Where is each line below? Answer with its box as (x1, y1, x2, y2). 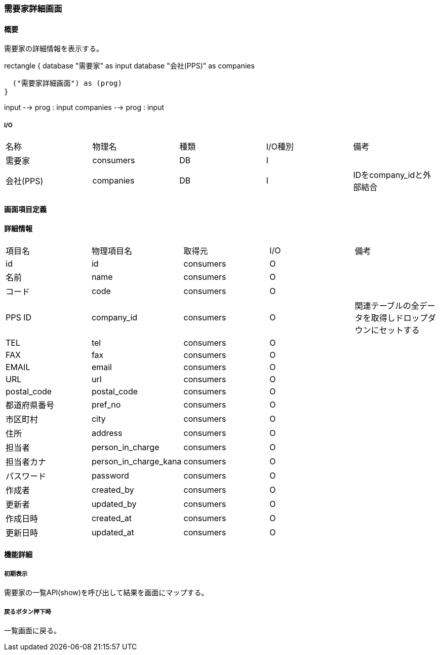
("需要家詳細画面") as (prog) (12, 79, 122, 88)
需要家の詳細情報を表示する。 (4, 44, 103, 53)
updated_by (91, 498, 137, 509)
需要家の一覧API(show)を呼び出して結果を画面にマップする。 (4, 588, 209, 597)
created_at (91, 513, 132, 523)
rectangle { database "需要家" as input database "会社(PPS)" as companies (4, 61, 255, 70)
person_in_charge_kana (91, 456, 182, 466)
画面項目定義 (4, 204, 47, 213)
